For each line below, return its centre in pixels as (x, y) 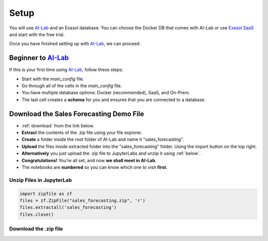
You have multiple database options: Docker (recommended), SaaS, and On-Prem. (106, 93)
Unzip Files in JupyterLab (40, 180)
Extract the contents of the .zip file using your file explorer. (82, 133)
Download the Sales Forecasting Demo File (77, 114)
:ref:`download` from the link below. (58, 125)
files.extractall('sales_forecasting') (68, 208)
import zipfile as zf (46, 194)
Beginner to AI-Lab (39, 58)
